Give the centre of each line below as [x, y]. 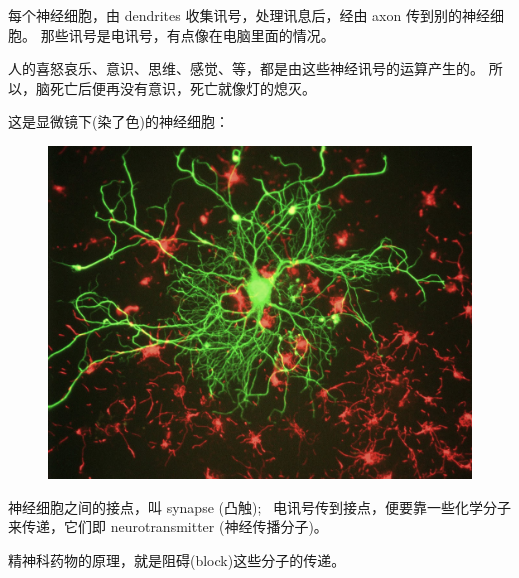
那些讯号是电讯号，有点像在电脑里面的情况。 [187, 34]
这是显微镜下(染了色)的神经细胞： [118, 121]
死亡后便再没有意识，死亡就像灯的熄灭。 [182, 87]
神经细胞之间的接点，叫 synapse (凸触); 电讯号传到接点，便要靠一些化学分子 [259, 506]
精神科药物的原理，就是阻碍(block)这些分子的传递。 [177, 559]
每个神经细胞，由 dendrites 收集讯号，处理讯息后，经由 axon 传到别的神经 [249, 15]
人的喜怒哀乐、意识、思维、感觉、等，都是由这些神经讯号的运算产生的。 [246, 68]
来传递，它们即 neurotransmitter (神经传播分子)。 [168, 526]
